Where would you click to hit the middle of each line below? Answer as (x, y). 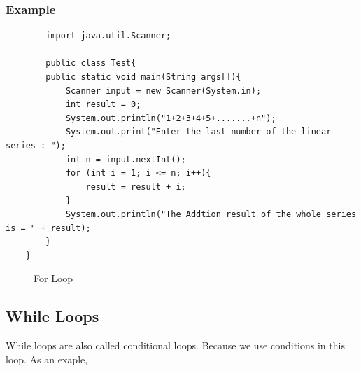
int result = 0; (103, 105)
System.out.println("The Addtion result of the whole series (211, 214)
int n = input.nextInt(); (126, 159)
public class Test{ (91, 63)
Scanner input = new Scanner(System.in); (163, 91)
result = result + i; (136, 187)
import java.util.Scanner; (108, 36)
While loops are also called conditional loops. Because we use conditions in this (175, 345)
